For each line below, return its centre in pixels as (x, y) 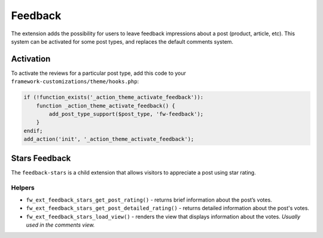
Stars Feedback (41, 158)
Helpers (23, 188)
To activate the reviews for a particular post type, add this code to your (99, 73)
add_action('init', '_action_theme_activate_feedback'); (109, 139)
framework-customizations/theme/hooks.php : (75, 81)
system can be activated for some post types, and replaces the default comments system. (122, 41)
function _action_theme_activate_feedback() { (106, 106)
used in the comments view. (60, 225)
